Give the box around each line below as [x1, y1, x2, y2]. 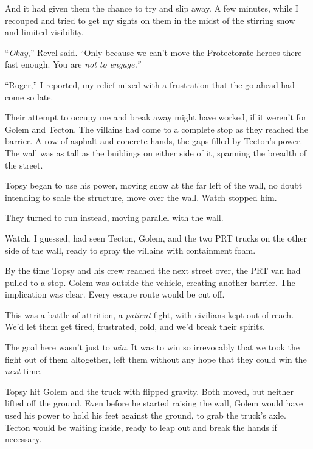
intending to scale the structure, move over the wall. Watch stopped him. [5, 190, 277, 203]
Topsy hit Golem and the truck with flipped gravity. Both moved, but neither [5, 385, 294, 397]
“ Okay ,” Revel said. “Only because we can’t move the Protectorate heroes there [5, 46, 302, 58]
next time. [5, 364, 43, 377]
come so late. [5, 90, 53, 103]
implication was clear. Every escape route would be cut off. [5, 288, 225, 301]
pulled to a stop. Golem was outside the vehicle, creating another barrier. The [5, 276, 295, 288]
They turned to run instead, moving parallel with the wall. [5, 211, 224, 224]
